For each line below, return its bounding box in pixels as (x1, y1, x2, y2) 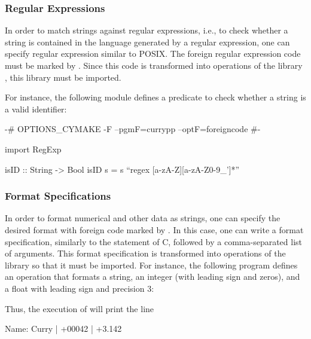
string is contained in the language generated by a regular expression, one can (5, 35, 290, 48)
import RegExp (5, 142, 62, 155)
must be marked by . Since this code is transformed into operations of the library (5, 59, 303, 71)
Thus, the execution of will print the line (5, 302, 154, 314)
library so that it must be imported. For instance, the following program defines (5, 258, 298, 271)
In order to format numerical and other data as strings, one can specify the (5, 212, 280, 224)
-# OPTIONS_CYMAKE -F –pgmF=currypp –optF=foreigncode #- (5, 123, 261, 135)
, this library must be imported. (5, 71, 121, 83)
